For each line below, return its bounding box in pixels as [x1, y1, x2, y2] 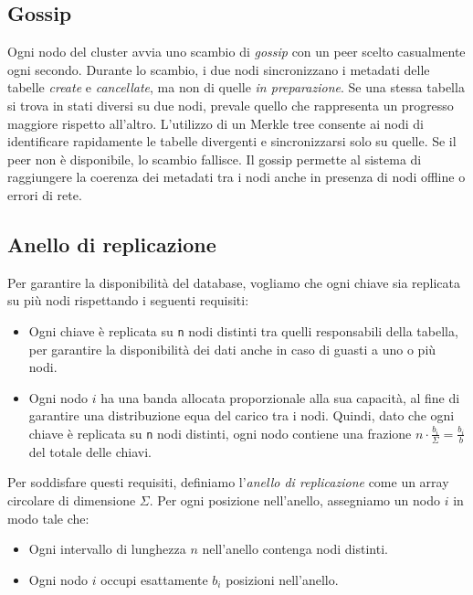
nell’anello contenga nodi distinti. [202, 539, 388, 558]
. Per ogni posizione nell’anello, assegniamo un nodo [149, 490, 440, 509]
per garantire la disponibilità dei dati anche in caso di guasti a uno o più [28, 339, 436, 358]
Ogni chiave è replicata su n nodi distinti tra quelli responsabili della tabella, [28, 321, 458, 340]
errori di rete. [7, 185, 82, 204]
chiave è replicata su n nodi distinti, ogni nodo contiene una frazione [28, 423, 412, 442]
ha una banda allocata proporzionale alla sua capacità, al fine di [100, 388, 460, 407]
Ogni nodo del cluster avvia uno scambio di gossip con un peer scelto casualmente [7, 42, 466, 61]
